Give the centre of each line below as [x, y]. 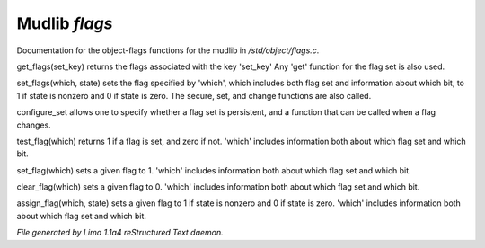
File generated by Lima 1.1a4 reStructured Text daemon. [120, 233]
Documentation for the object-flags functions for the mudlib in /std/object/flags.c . [168, 50]
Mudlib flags [65, 23]
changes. [34, 125]
